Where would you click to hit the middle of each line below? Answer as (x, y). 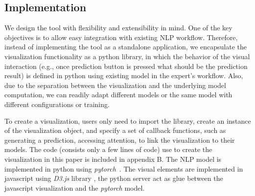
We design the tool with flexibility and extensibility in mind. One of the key (118, 28)
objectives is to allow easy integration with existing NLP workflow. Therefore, (121, 37)
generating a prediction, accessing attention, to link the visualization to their (120, 140)
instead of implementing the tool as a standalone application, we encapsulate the (126, 47)
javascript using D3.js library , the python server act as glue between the (114, 178)
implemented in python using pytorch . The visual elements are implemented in (124, 168)
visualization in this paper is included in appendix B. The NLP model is (113, 159)
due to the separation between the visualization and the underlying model (115, 85)
